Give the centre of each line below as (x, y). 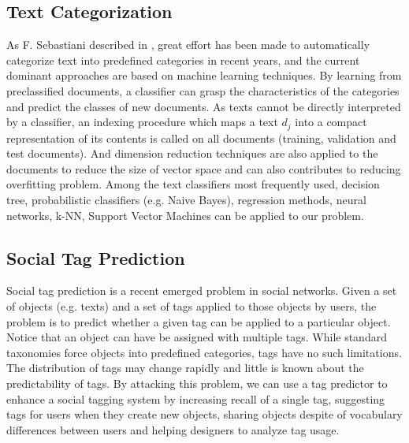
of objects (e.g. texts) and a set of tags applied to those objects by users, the (191, 305)
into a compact (331, 122)
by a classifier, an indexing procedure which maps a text (142, 122)
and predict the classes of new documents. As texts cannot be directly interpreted (204, 106)
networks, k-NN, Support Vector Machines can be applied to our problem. (185, 215)
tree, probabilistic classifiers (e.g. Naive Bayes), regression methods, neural (186, 199)
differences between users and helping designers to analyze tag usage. (173, 429)
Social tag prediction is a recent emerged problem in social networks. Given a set (202, 290)
